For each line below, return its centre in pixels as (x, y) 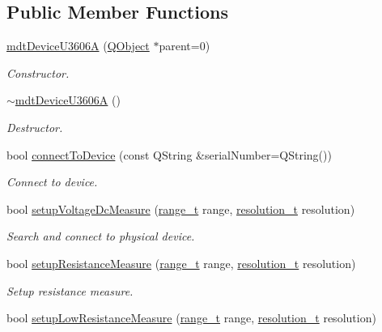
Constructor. (38, 72)
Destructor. (35, 127)
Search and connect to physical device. (101, 236)
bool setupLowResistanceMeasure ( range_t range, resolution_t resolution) (191, 318)
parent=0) (185, 46)
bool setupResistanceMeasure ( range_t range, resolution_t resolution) (181, 263)
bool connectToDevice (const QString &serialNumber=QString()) (169, 154)
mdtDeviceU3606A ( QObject (78, 46)
